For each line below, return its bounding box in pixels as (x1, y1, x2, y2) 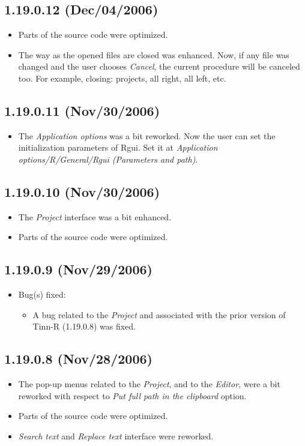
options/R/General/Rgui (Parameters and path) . (18, 152, 198, 165)
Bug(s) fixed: (18, 288, 66, 301)
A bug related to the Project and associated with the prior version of (32, 308, 286, 321)
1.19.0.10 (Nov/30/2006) (4, 182, 160, 200)
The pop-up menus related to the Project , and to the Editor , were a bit (18, 378, 280, 390)
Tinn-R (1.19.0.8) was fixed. (32, 320, 136, 333)
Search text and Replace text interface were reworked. (18, 429, 214, 442)
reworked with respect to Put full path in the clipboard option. (18, 389, 247, 402)
